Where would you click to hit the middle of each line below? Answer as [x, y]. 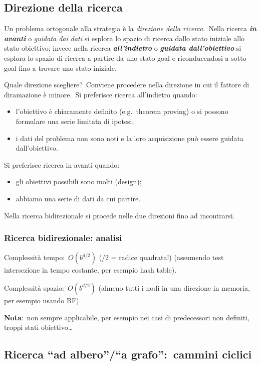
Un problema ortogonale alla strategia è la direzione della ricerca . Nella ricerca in [130, 28]
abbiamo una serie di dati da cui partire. [78, 198]
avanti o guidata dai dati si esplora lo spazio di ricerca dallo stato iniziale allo [124, 38]
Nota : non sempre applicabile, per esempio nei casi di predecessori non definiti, [127, 317]
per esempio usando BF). [43, 300]
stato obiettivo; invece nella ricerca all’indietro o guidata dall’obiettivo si [123, 48]
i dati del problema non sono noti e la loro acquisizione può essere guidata [130, 138]
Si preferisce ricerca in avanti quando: [62, 164]
